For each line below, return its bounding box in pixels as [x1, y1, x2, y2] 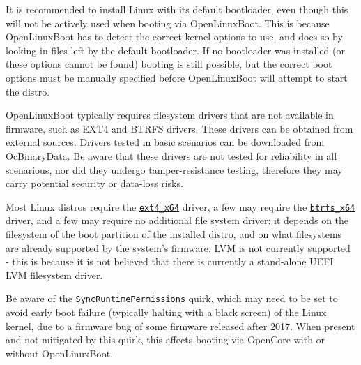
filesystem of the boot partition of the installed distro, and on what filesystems [6, 226, 342, 241]
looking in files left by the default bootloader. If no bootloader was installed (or [6, 43, 345, 57]
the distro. [6, 84, 50, 98]
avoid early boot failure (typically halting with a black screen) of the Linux [6, 305, 327, 319]
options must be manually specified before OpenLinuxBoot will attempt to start [6, 70, 348, 84]
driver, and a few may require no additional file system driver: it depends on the [6, 213, 349, 228]
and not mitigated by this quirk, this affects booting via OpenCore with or [6, 332, 325, 347]
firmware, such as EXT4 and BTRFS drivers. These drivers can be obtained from [6, 121, 353, 135]
